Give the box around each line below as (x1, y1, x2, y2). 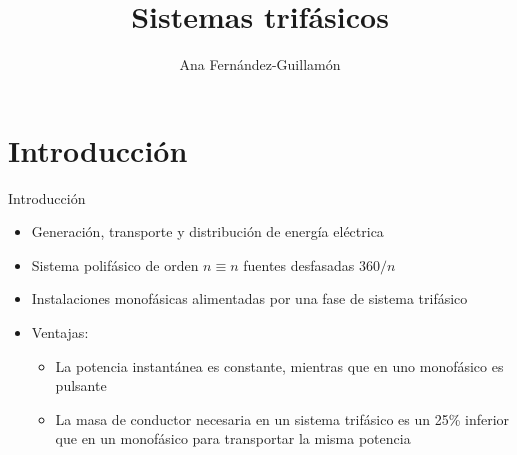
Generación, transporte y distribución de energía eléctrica (31, 221, 384, 242)
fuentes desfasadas (243, 254, 355, 275)
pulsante (55, 375, 107, 396)
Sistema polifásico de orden (31, 254, 199, 275)
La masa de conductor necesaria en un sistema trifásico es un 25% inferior (55, 408, 510, 429)
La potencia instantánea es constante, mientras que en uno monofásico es (55, 355, 504, 376)
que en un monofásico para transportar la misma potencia (55, 428, 411, 449)
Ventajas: (31, 322, 89, 343)
